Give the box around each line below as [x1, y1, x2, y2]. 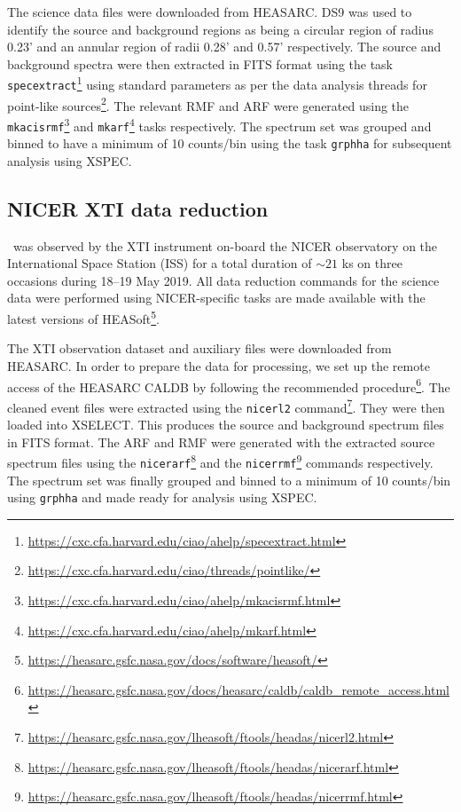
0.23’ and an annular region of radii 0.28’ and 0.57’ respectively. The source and [7, 37, 441, 56]
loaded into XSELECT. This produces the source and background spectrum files [7, 415, 444, 434]
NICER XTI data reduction [7, 194, 269, 222]
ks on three [341, 254, 402, 272]
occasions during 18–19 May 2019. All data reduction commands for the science [7, 271, 440, 289]
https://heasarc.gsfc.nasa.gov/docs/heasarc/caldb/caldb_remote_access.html [27, 680, 449, 698]
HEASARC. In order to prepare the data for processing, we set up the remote [7, 356, 430, 374]
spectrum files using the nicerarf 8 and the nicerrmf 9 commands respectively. [7, 451, 434, 471]
